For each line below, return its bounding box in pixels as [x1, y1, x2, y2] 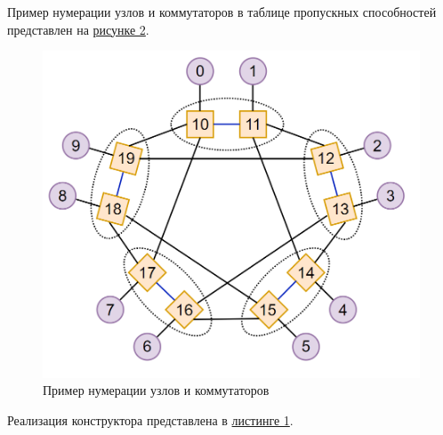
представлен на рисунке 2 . [7, 20, 149, 38]
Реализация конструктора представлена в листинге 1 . [7, 410, 294, 429]
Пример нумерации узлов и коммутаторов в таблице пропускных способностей [7, 3, 437, 20]
